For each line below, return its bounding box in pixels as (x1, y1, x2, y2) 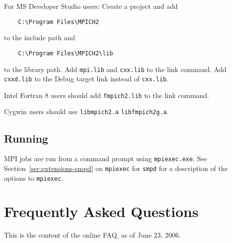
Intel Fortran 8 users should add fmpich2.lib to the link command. (4, 90, 209, 100)
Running (4, 130, 48, 146)
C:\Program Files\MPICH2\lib (18, 49, 113, 57)
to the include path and (4, 32, 75, 43)
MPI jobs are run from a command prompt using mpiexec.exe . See (4, 153, 207, 164)
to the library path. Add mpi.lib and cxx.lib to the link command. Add (4, 64, 227, 74)
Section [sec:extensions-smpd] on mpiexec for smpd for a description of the (4, 163, 228, 173)
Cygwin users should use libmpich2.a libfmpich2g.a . (4, 106, 169, 117)
